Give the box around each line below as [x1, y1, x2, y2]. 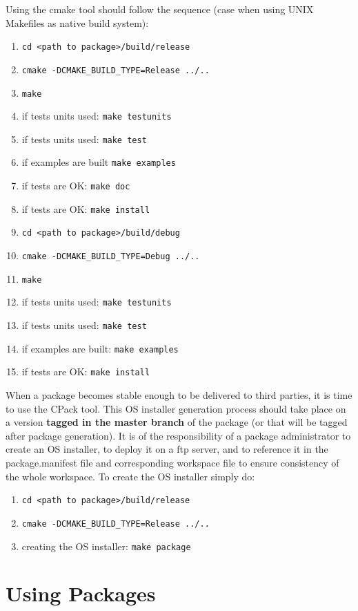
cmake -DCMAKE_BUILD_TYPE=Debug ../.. [21, 252, 200, 262]
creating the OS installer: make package [21, 538, 191, 553]
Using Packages [6, 579, 156, 608]
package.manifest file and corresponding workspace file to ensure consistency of [6, 455, 339, 469]
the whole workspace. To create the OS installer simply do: [6, 469, 255, 483]
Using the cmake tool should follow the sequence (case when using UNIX [6, 2, 314, 16]
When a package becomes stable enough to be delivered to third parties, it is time [6, 388, 352, 402]
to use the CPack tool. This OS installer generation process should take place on [6, 401, 346, 415]
